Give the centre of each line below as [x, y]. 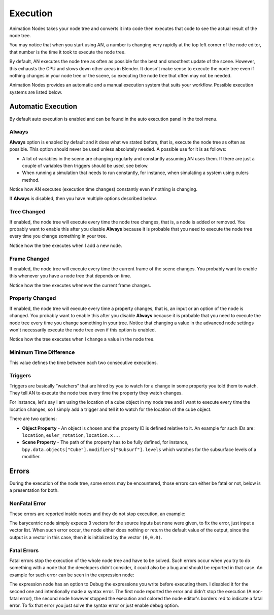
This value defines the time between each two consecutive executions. [84, 362]
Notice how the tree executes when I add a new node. [66, 245]
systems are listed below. [36, 92]
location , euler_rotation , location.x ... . [71, 435]
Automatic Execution [43, 107]
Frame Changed [30, 259]
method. [31, 180]
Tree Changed [27, 212]
